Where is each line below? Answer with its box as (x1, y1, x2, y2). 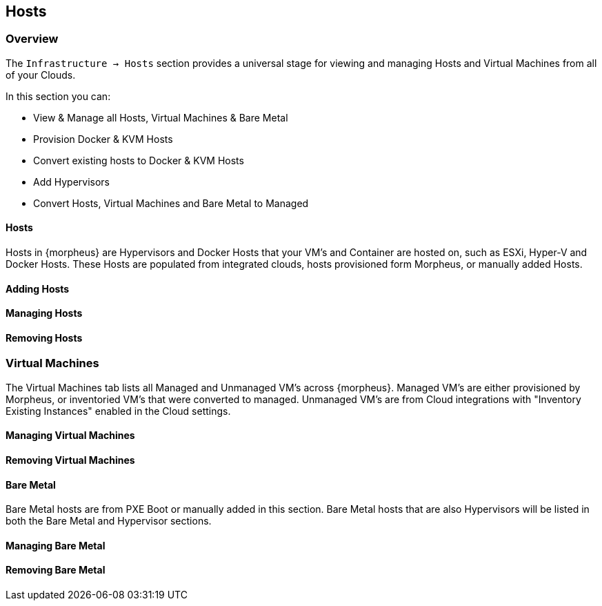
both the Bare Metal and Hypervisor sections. (6, 515, 212, 527)
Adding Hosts (6, 282, 70, 295)
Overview (6, 32, 59, 46)
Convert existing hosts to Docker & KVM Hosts (33, 154, 244, 166)
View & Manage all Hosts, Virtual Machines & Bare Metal (33, 111, 288, 124)
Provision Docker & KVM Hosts (33, 133, 173, 145)
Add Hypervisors (33, 175, 110, 188)
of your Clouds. (6, 68, 76, 81)
